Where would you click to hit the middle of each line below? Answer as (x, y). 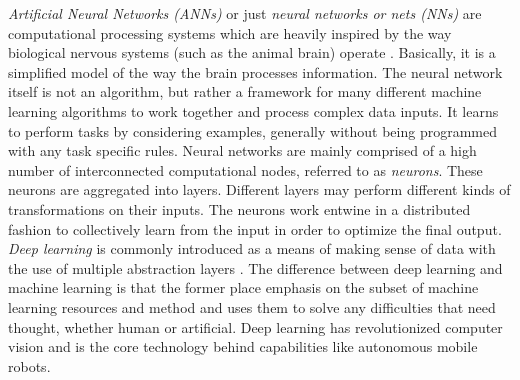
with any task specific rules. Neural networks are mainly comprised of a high (242, 150)
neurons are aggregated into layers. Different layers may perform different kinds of (259, 189)
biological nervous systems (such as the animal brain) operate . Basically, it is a (252, 52)
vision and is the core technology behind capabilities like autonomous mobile (243, 346)
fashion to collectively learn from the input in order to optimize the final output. (255, 228)
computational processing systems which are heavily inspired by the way (230, 32)
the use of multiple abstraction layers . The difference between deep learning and (255, 267)
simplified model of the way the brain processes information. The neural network (255, 71)
